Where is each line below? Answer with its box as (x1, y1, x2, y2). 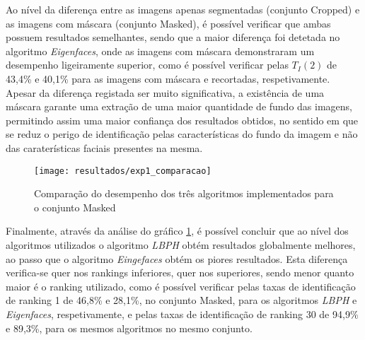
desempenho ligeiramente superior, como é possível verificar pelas (6, 57, 289, 72)
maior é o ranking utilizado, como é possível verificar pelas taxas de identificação (6, 279, 356, 293)
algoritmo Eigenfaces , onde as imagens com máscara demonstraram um (6, 43, 315, 58)
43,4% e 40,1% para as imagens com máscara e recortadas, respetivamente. (6, 71, 330, 86)
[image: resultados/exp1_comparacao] (34, 165, 212, 176)
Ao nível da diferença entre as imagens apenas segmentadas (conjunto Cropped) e (6, 2, 360, 16)
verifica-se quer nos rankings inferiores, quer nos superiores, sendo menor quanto (6, 265, 354, 280)
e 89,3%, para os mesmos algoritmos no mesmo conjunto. (6, 320, 253, 335)
